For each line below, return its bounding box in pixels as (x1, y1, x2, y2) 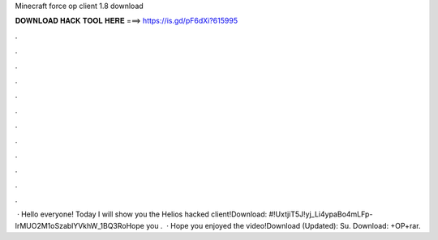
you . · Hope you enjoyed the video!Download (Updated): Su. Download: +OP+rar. (146, 221, 421, 230)
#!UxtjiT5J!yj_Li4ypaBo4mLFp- (268, 209, 373, 219)
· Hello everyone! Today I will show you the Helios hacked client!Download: (16, 209, 268, 219)
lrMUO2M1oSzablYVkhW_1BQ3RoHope (15, 221, 145, 230)
